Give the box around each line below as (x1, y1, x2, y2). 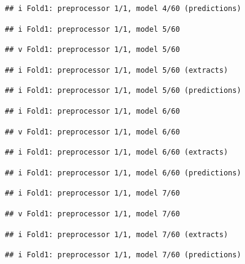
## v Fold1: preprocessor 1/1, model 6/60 (5, 127, 180, 136)
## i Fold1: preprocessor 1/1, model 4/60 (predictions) (5, 4, 241, 13)
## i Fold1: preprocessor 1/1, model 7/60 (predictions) (5, 251, 241, 260)
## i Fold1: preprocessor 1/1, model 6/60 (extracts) (5, 148, 229, 157)
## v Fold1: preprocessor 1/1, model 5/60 (5, 45, 180, 54)
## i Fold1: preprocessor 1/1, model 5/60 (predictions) (5, 86, 241, 95)
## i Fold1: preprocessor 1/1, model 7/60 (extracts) (5, 230, 229, 239)
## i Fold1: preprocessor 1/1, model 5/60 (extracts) (5, 65, 229, 75)
